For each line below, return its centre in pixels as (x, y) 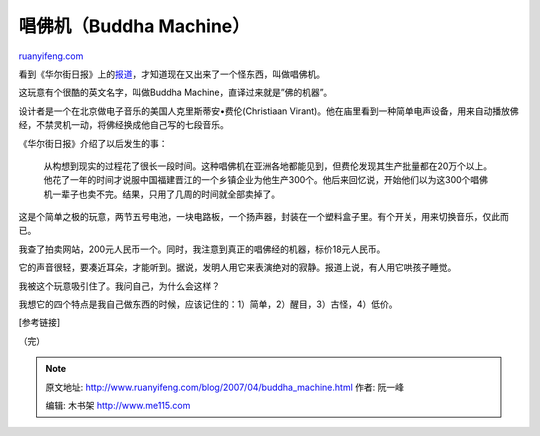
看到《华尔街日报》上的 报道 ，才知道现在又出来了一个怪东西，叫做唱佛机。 (171, 74)
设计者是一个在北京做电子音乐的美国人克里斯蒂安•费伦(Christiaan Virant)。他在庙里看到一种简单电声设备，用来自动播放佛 (268, 111)
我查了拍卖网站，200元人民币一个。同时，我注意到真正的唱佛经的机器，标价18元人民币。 (202, 249)
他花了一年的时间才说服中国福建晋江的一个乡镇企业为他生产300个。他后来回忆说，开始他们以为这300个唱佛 (266, 180)
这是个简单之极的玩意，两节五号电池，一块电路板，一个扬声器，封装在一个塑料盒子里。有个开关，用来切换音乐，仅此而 (263, 217)
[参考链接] (39, 322)
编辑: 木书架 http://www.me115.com (118, 405)
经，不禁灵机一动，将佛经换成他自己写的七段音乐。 (123, 125)
